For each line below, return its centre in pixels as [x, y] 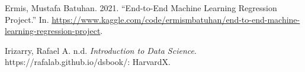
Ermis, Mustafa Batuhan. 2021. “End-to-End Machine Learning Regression [141, 8]
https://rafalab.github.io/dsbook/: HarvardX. [88, 62]
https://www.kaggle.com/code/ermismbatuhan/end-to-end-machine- [176, 19]
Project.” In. [27, 19]
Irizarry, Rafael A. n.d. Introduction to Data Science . [101, 50]
